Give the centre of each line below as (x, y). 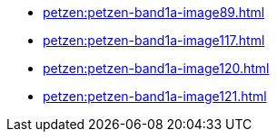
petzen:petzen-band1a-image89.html (154, 12)
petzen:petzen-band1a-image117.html (154, 40)
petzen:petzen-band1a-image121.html (155, 96)
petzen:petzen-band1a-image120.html (156, 68)
